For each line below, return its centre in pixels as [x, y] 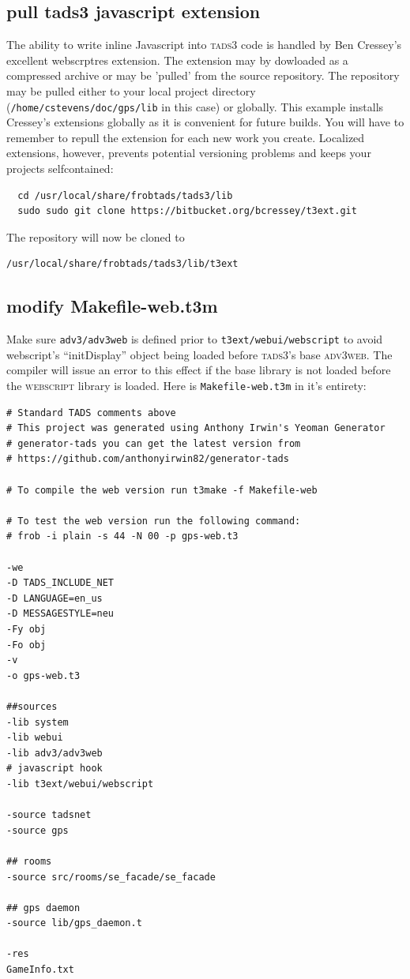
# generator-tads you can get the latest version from [154, 443]
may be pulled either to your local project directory [131, 90]
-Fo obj [26, 645]
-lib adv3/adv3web [55, 753]
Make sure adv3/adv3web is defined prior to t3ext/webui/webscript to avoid [195, 339]
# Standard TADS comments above [91, 413]
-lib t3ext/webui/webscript [80, 784]
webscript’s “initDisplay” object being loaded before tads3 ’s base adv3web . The [199, 354]
